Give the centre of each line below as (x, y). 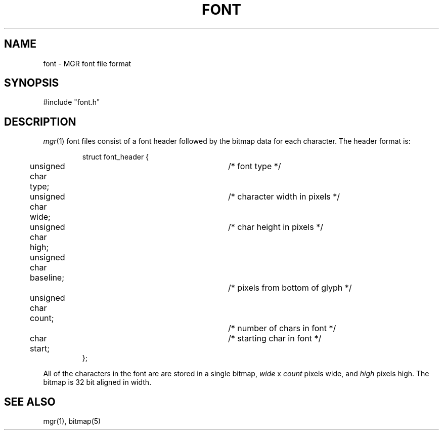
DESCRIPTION (40, 122)
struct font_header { (116, 157)
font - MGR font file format (87, 63)
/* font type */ (255, 166)
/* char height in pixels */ (276, 227)
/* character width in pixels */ (284, 197)
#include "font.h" (72, 102)
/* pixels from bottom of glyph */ (290, 288)
